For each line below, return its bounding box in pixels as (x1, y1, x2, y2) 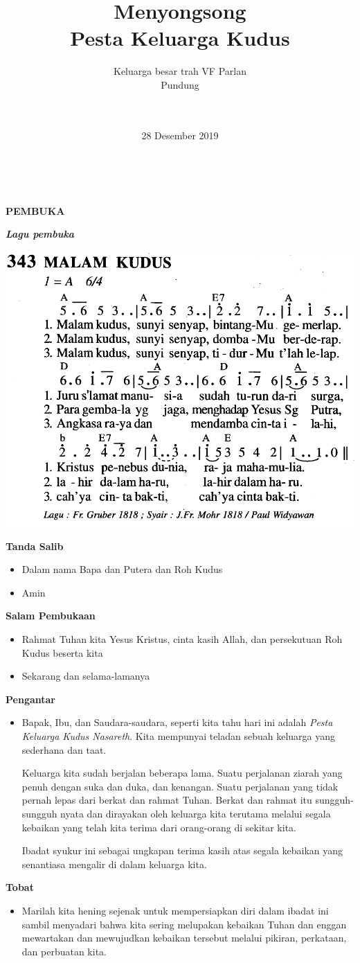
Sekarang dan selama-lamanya (21, 669, 150, 683)
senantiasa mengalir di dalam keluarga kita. (21, 856, 207, 871)
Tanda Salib (6, 538, 64, 553)
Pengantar (6, 691, 55, 706)
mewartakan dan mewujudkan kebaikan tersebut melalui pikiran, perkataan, (21, 930, 347, 945)
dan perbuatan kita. (21, 944, 107, 958)
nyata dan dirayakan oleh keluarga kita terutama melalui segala (60, 806, 331, 820)
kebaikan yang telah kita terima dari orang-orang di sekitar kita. (21, 820, 296, 834)
